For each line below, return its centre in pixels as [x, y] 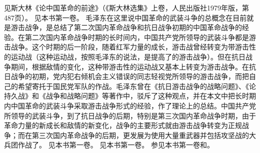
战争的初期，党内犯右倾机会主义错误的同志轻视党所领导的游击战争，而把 [130, 76]
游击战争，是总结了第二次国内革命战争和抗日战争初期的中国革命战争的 [126, 27]
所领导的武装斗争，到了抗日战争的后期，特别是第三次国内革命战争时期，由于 [130, 115]
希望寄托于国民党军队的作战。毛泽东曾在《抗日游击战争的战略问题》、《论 [137, 86]
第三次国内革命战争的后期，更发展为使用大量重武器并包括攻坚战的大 [144, 135]
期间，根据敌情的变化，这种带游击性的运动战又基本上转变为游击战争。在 [130, 66]
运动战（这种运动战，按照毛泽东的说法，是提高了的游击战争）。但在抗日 [128, 56]
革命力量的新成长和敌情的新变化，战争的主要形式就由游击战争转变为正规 [123, 125]
